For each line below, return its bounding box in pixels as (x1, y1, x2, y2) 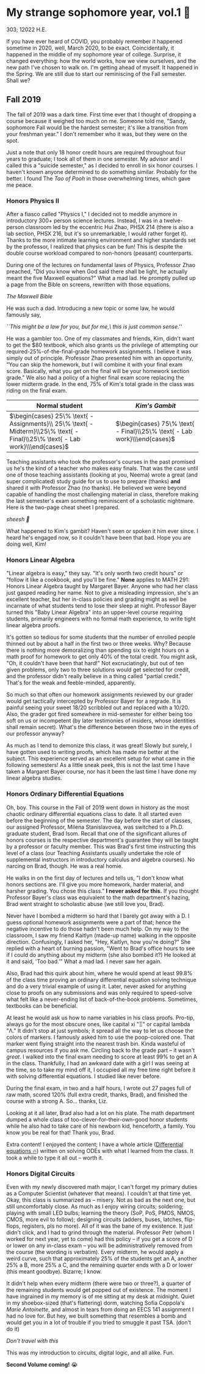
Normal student (36, 401, 84, 410)
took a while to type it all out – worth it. (6, 1154, 104, 1161)
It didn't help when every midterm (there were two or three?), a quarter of (6, 1280, 191, 1287)
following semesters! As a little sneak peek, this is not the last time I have (6, 761, 190, 769)
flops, (6, 1222, 21, 1229)
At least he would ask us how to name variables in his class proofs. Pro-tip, (6, 1014, 195, 1021)
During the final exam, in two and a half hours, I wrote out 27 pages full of (6, 1084, 192, 1092)
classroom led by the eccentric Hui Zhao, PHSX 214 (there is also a (25, 224, 194, 231)
